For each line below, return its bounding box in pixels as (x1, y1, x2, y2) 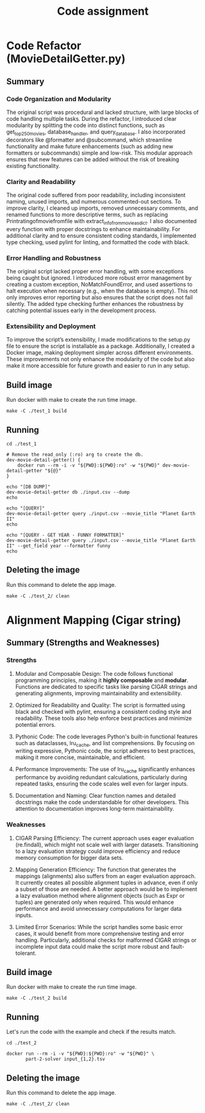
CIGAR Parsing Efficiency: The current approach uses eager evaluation (15, 834, 194, 841)
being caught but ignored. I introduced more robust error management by (6, 274, 192, 281)
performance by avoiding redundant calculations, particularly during (15, 774, 188, 781)
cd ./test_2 (6, 1040, 37, 1046)
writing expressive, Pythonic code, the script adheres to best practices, (15, 747, 196, 755)
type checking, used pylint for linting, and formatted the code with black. (6, 238, 190, 246)
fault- (170, 943, 185, 950)
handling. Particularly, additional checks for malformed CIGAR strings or (15, 936, 197, 944)
